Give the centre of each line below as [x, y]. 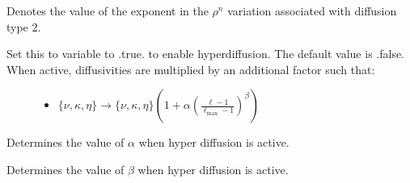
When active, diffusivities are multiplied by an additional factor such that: [191, 69]
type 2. [24, 26]
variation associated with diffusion [312, 10]
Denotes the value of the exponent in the [108, 10]
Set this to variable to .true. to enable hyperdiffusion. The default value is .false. [205, 54]
